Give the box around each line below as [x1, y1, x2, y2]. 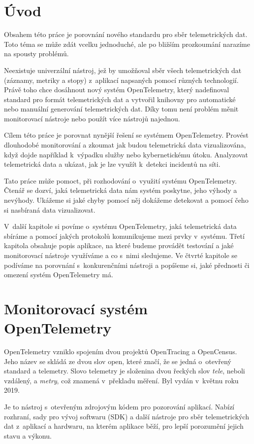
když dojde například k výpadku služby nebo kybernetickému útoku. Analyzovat [4, 149, 248, 159]
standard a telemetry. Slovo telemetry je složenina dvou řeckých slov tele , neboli [4, 366, 245, 376]
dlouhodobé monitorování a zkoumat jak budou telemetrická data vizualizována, [4, 140, 246, 150]
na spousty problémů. [4, 48, 69, 59]
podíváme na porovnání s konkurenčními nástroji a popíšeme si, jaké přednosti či [4, 259, 250, 270]
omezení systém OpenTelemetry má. [4, 269, 113, 280]
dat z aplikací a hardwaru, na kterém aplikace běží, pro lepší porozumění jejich [4, 421, 244, 431]
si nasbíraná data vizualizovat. [4, 204, 95, 215]
